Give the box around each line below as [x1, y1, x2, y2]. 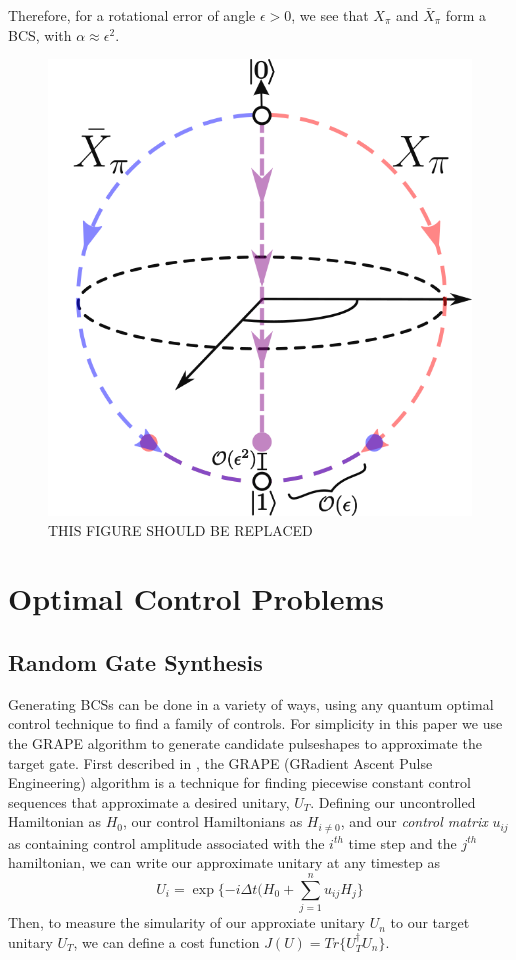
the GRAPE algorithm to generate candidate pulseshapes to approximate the [8, 733, 482, 753]
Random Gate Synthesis [8, 647, 263, 677]
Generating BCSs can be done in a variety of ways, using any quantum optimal [8, 693, 494, 714]
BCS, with [8, 24, 72, 45]
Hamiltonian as [8, 811, 102, 832]
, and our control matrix [340, 811, 488, 832]
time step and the [348, 832, 457, 853]
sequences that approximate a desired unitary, [8, 791, 290, 812]
